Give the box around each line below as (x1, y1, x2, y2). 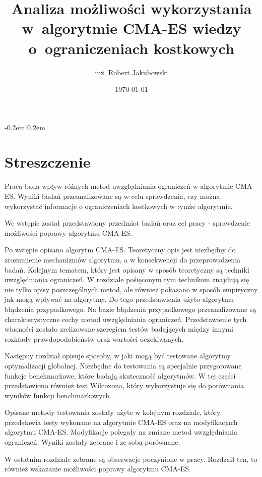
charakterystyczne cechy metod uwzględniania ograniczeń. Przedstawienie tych (5, 313, 247, 324)
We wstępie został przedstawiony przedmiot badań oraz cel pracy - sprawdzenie (5, 218, 250, 228)
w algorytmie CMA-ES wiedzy (22, 18, 241, 38)
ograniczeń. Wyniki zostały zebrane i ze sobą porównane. (5, 437, 180, 447)
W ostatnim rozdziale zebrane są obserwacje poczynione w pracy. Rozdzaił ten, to (5, 453, 257, 464)
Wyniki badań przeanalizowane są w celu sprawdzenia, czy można (17, 191, 220, 201)
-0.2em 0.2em (5, 122, 45, 132)
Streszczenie (5, 151, 91, 172)
